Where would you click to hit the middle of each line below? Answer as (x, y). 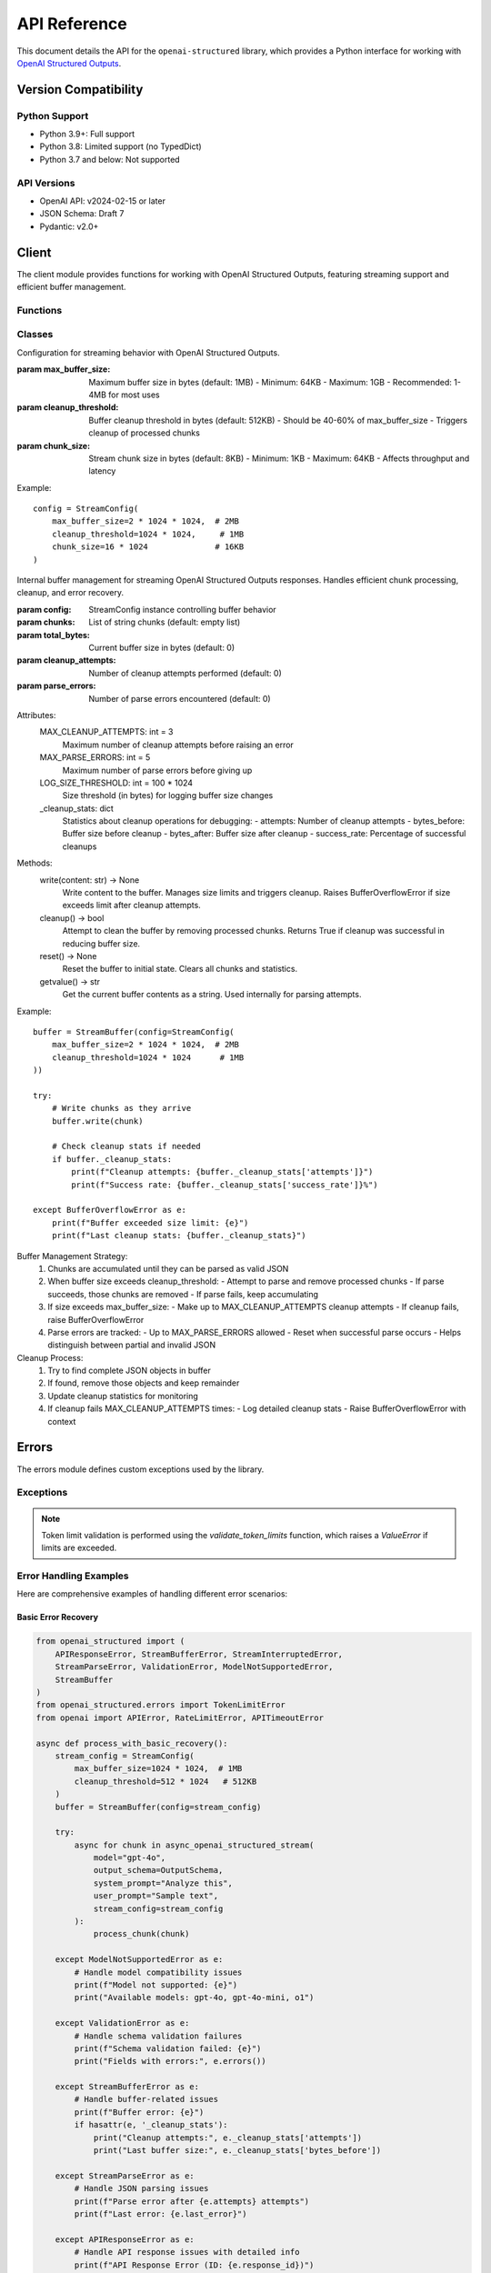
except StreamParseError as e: (125, 2176)
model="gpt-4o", (130, 1858)
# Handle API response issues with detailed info (187, 2252)
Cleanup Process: (50, 1357)
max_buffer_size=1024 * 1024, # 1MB (158, 1769)
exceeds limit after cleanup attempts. (132, 906)
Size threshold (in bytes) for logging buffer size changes (168, 796)
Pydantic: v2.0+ (69, 226)
